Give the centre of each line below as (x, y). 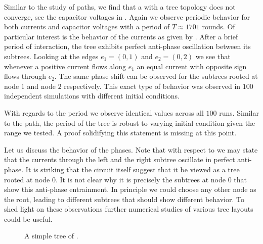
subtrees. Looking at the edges (51, 56)
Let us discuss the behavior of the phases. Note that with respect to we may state (131, 149)
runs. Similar (239, 112)
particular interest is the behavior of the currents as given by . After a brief (121, 36)
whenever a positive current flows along (65, 66)
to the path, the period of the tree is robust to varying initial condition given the (130, 123)
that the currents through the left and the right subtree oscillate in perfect (120, 159)
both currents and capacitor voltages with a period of (87, 27)
